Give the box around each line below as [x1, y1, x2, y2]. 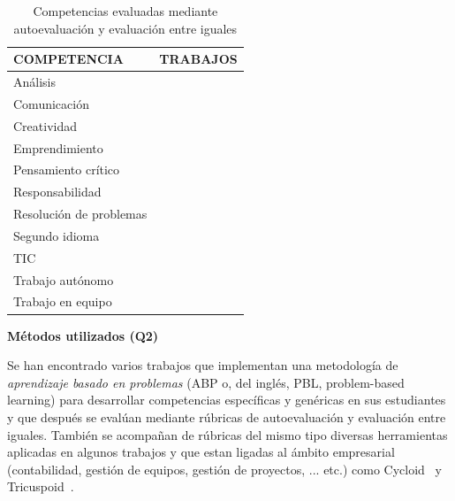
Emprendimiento [13, 138, 103, 157]
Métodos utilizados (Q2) [7, 326, 159, 344]
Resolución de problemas [13, 204, 148, 223]
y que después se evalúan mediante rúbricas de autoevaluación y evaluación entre [7, 407, 446, 426]
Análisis [13, 73, 56, 91]
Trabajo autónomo [13, 270, 114, 289]
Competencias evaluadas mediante [33, 2, 218, 19]
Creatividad [13, 116, 78, 135]
